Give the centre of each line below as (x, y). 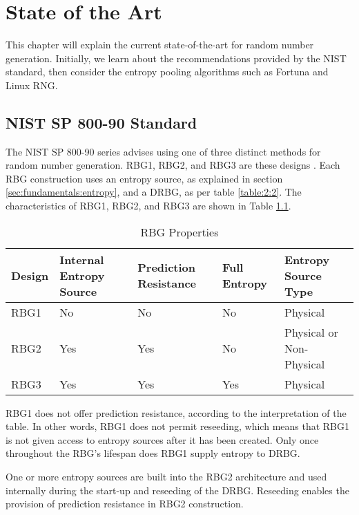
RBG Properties (179, 232)
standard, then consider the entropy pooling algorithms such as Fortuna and (167, 72)
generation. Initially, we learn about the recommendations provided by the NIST (176, 58)
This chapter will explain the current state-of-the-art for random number (160, 45)
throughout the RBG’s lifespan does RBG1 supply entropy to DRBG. (153, 453)
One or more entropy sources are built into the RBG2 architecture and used (166, 477)
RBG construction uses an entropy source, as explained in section (144, 178)
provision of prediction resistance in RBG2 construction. (125, 504)
